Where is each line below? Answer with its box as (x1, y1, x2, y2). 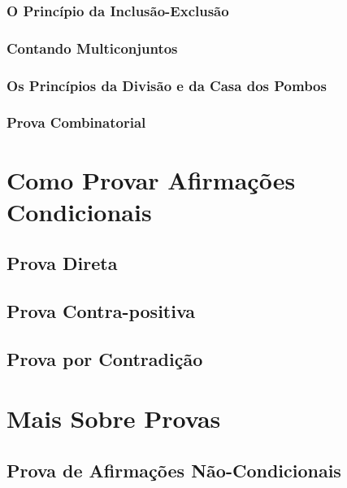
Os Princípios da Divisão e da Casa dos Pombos (7, 75, 327, 95)
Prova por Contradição (7, 346, 203, 371)
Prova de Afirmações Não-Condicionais (7, 458, 341, 483)
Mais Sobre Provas (7, 402, 221, 435)
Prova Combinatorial (7, 112, 146, 133)
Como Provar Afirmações (7, 163, 296, 196)
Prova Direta (7, 251, 118, 276)
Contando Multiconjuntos (7, 37, 178, 58)
